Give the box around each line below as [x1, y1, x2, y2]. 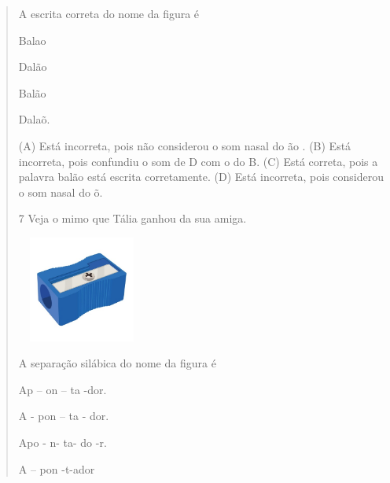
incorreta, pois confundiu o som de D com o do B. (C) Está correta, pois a [18, 153, 378, 169]
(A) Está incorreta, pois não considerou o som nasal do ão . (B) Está [18, 137, 351, 153]
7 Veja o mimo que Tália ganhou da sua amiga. [18, 210, 247, 227]
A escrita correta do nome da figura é [18, 6, 200, 21]
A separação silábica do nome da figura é [18, 355, 216, 371]
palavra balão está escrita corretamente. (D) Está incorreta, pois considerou [18, 168, 384, 185]
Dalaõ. [18, 111, 50, 127]
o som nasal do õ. [18, 183, 103, 200]
